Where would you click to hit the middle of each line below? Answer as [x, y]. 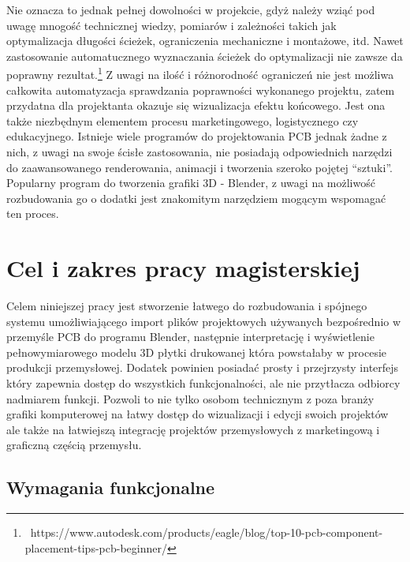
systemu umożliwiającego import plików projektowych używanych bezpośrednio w [204, 321]
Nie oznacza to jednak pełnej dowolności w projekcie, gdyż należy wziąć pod [191, 9]
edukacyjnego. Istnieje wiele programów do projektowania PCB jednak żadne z [197, 136]
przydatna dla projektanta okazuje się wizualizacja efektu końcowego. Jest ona [196, 105]
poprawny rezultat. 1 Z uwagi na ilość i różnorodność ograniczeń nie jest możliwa [200, 73]
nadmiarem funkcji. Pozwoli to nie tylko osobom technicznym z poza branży [190, 398]
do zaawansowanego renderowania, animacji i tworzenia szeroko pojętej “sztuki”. [199, 167]
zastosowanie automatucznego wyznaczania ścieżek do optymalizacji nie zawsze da [205, 56]
